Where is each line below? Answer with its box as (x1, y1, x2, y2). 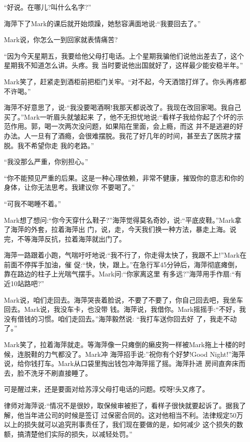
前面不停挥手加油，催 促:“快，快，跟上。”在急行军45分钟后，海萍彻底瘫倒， (4, 259, 241, 269)
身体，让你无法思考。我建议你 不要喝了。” (4, 182, 135, 192)
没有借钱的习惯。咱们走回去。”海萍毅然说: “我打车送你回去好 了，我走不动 (4, 313, 237, 323)
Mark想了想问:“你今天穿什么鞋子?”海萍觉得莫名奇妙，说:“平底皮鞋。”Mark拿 (4, 214, 242, 225)
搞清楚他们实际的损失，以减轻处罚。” (17, 428, 132, 439)
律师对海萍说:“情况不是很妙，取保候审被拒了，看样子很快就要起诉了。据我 (4, 400, 239, 410)
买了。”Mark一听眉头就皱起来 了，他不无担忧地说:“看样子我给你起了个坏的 (4, 111, 237, 122)
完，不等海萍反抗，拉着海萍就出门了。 (4, 233, 126, 244)
